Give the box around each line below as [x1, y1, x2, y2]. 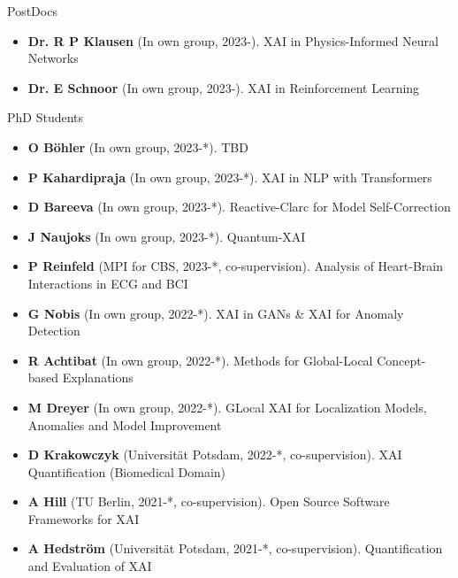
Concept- [377, 351, 426, 369]
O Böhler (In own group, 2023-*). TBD [27, 137, 248, 156]
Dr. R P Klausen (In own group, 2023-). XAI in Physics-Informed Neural [27, 31, 439, 50]
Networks [27, 49, 79, 67]
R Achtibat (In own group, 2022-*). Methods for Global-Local [27, 351, 373, 369]
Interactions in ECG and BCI [27, 274, 188, 292]
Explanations [62, 368, 134, 387]
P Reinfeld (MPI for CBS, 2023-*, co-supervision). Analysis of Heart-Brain [27, 257, 443, 275]
